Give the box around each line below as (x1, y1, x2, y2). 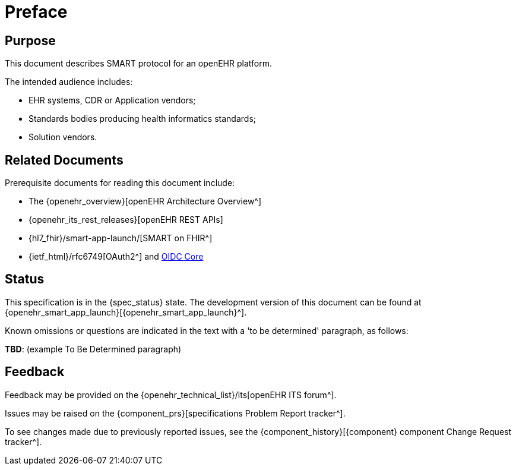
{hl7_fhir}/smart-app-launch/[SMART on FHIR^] (29, 233, 213, 244)
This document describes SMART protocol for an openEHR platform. (5, 58, 272, 69)
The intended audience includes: (5, 77, 133, 87)
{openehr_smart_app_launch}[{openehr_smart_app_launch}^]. (5, 307, 247, 317)
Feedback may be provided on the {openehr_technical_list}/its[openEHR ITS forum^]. (5, 389, 337, 400)
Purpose (5, 33, 56, 48)
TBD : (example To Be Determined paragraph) (5, 343, 182, 354)
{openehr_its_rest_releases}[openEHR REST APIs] (29, 215, 223, 225)
